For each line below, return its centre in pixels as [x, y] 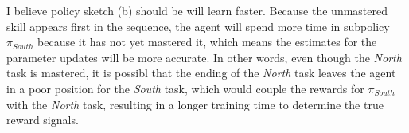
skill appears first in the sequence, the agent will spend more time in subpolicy [198, 26]
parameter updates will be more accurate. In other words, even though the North [204, 57]
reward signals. [43, 120]
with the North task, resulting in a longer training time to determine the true [195, 104]
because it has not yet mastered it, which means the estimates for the [207, 42]
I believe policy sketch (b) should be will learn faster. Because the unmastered [197, 10]
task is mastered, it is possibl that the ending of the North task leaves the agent [201, 73]
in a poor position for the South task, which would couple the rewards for [185, 88]
